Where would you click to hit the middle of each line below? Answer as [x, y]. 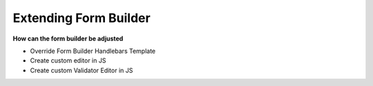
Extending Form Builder [82, 18]
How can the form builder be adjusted [68, 39]
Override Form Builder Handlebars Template [93, 51]
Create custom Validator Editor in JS [82, 70]
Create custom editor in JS [68, 61]
